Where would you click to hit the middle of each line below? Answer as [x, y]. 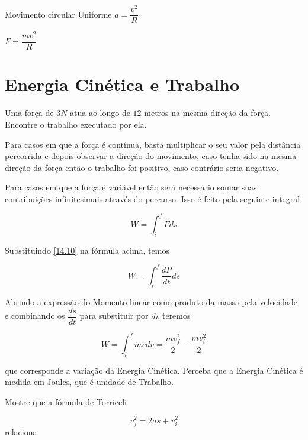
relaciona [21, 431]
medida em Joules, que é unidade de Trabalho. [89, 382]
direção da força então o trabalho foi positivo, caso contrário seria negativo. [142, 167]
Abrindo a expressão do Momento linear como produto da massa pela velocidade [151, 301]
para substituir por [114, 316]
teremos [176, 316]
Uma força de [29, 113]
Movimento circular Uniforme [58, 14]
